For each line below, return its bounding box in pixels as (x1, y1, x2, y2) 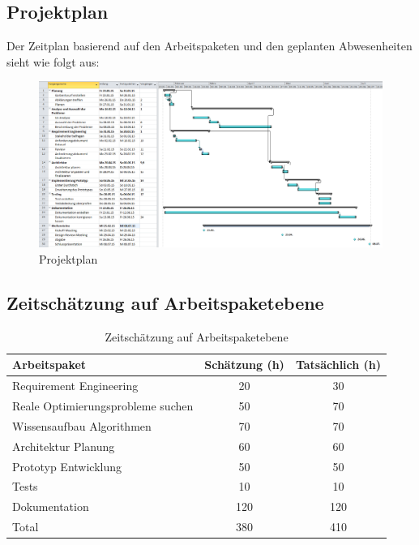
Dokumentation (12, 498, 89, 515)
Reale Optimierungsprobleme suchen (12, 397, 194, 414)
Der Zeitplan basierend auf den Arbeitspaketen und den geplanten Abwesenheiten (6, 37, 413, 54)
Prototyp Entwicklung (12, 457, 122, 474)
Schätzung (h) (204, 356, 284, 373)
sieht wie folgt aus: (6, 53, 100, 70)
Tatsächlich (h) (295, 356, 382, 373)
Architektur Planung (12, 437, 115, 454)
